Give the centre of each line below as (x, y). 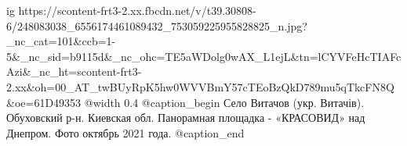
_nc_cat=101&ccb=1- (61, 41)
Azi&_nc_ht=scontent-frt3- (74, 71)
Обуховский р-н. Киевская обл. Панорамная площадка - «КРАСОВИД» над (186, 118)
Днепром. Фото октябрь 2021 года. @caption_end (125, 132)
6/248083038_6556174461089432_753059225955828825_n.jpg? (157, 25)
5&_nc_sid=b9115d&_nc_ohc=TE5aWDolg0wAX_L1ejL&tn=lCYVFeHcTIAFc (204, 56)
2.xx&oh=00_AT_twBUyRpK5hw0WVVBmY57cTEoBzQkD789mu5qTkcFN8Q (200, 86)
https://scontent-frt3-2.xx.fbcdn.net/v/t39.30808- (137, 10)
